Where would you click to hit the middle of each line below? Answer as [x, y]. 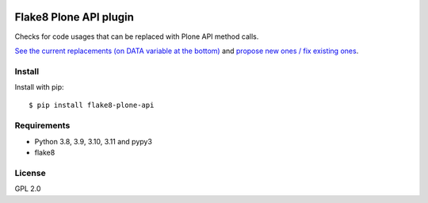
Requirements [42, 125]
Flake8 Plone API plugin [74, 17]
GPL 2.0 [28, 189]
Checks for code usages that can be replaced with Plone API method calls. [137, 36]
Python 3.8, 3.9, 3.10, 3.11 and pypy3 [93, 141]
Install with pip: [39, 87]
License [31, 173]
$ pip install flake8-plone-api [92, 105]
